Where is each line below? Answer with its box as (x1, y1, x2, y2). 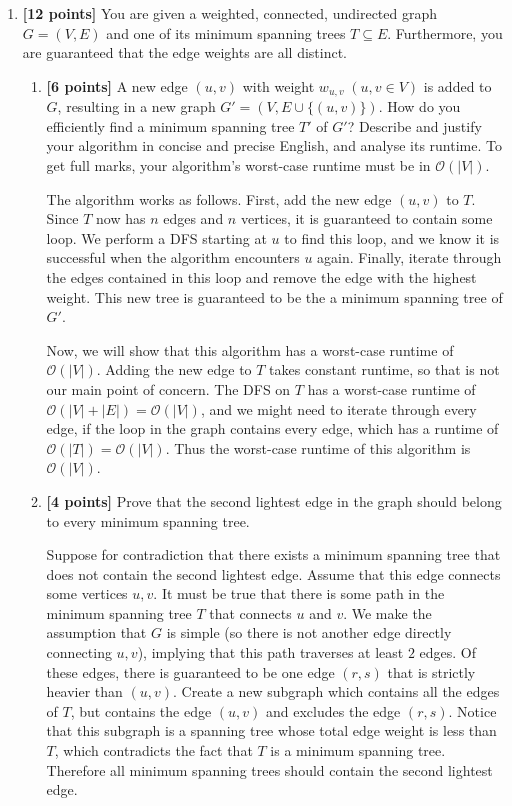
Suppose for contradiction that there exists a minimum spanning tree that (46, 544, 501, 565)
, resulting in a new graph (57, 96, 216, 117)
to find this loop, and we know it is (284, 227, 500, 248)
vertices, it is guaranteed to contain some (240, 208, 493, 229)
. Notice (448, 700, 497, 721)
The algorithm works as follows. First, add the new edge (46, 188, 392, 209)
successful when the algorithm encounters (46, 247, 300, 268)
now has (96, 208, 146, 229)
